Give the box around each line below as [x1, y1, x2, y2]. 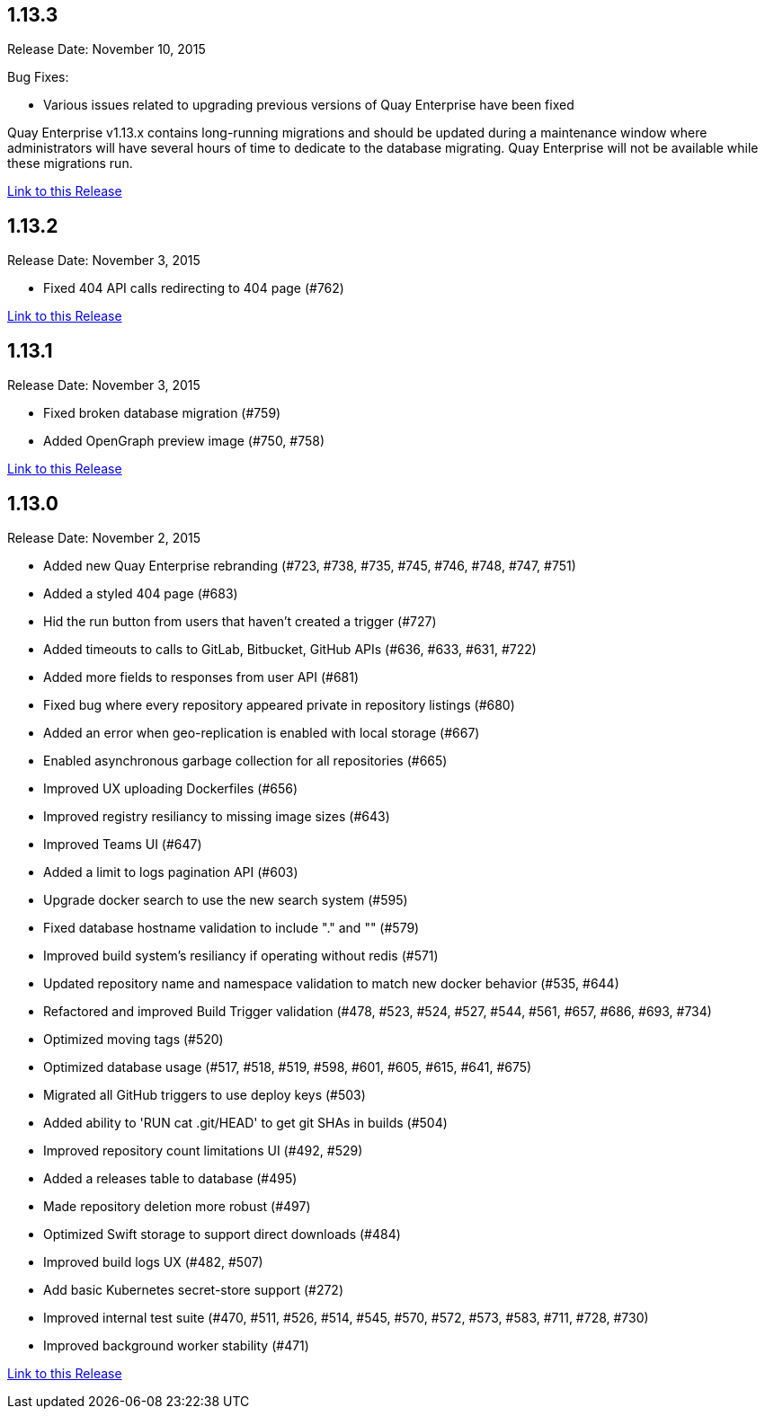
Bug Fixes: [7, 69, 69, 85]
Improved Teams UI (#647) [43, 836, 202, 852]
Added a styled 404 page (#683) [43, 585, 238, 601]
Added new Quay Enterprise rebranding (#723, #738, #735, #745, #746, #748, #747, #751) [43, 557, 576, 573]
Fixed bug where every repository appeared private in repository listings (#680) [43, 696, 515, 712]
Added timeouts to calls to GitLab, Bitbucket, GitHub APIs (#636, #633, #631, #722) [43, 641, 537, 657]
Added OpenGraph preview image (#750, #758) [43, 433, 325, 449]
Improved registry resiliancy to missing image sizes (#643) [43, 808, 390, 824]
